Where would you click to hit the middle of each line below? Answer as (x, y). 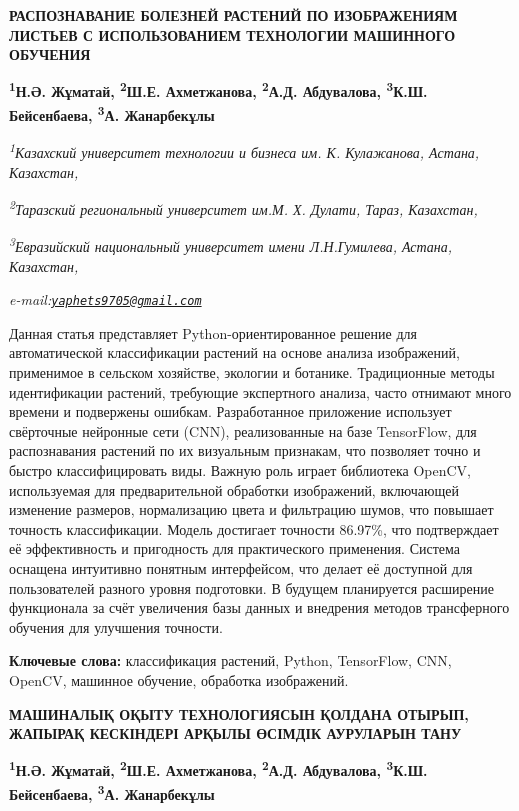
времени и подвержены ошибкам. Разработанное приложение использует (230, 411)
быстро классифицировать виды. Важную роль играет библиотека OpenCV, (240, 470)
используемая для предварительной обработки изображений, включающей (234, 489)
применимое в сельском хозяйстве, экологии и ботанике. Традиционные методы (252, 372)
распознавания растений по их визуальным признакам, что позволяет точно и (245, 450)
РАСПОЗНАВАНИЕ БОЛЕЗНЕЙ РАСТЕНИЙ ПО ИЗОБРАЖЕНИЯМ (233, 15)
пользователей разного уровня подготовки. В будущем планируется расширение (251, 587)
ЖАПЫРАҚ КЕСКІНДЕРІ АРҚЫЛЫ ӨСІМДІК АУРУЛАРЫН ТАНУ (235, 733)
